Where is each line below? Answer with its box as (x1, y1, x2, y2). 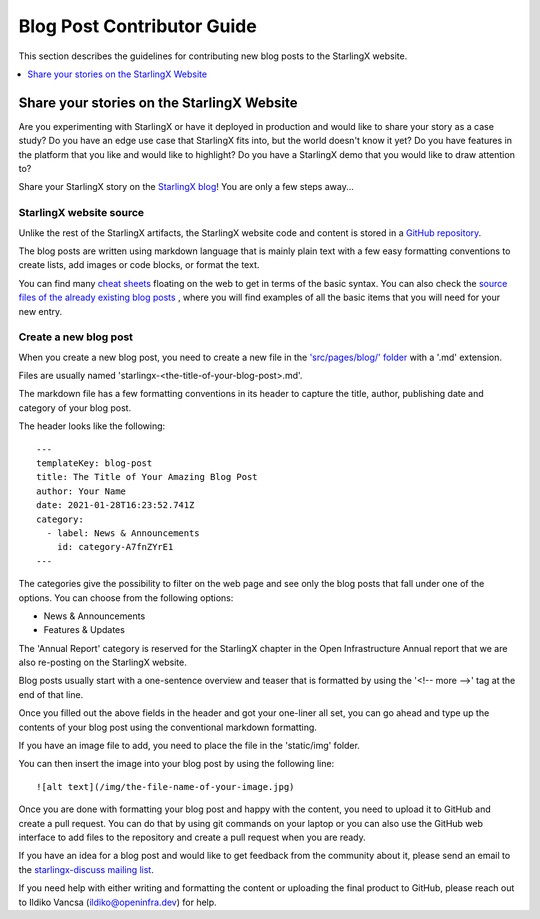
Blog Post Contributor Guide (18, 15, 257, 37)
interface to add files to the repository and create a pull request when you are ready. (18, 831, 366, 843)
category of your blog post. (18, 401, 132, 414)
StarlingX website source (18, 206, 145, 220)
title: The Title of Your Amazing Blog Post (36, 471, 259, 483)
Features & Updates (43, 624, 125, 636)
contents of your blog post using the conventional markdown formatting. (18, 721, 317, 733)
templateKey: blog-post (36, 457, 153, 469)
